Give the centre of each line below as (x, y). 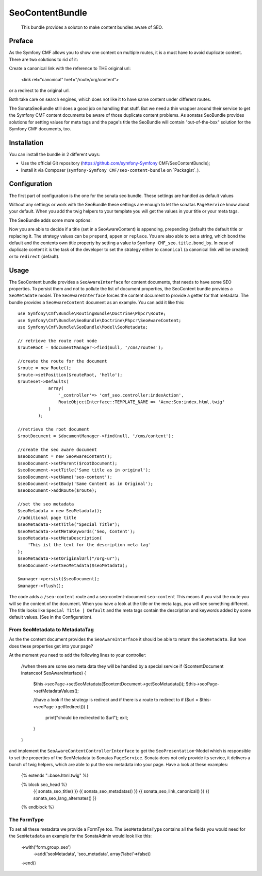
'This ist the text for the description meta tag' (89, 545)
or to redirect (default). (34, 256)
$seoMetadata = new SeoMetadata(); (60, 511)
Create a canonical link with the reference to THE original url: (70, 69)
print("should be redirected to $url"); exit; (87, 718)
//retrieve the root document (54, 429)
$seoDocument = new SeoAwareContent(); (65, 456)
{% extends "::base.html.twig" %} (55, 775)
